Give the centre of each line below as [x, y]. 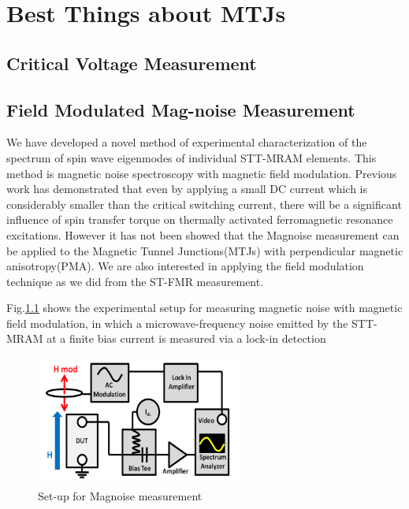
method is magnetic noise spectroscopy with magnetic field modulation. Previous [202, 173]
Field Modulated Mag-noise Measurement [181, 109]
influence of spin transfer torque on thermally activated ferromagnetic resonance [200, 219]
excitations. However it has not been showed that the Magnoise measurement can [203, 234]
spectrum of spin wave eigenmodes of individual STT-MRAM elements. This [191, 157]
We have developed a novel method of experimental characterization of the [187, 142]
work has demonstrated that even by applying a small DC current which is [187, 189]
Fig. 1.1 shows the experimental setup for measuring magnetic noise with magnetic [204, 308]
